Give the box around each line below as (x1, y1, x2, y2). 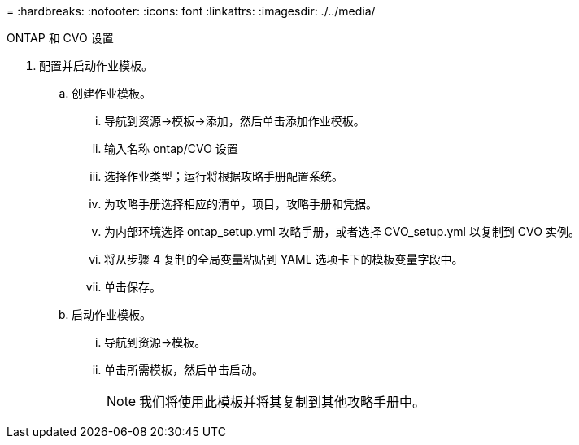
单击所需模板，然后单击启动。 (104, 363, 263, 377)
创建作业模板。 (72, 86, 151, 100)
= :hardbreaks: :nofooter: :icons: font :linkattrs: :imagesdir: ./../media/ (7, 4, 376, 18)
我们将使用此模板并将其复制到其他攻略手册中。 (139, 394, 426, 410)
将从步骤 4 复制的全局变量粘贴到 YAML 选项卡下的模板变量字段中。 (104, 252, 464, 266)
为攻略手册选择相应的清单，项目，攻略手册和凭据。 (104, 197, 377, 211)
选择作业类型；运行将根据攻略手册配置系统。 (104, 169, 343, 183)
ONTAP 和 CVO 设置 (7, 31, 114, 45)
